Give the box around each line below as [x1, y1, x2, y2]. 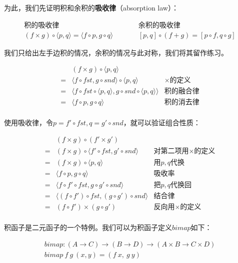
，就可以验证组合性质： [123, 117, 200, 128]
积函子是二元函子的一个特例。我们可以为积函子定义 [4, 222, 172, 233]
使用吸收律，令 [4, 117, 53, 128]
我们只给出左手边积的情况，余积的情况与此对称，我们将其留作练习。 [4, 47, 228, 57]
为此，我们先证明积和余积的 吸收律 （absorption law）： [4, 2, 178, 12]
